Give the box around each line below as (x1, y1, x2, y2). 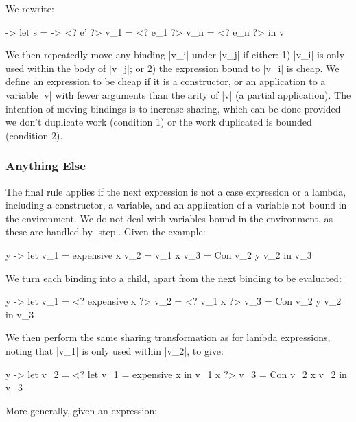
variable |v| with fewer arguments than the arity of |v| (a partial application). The (5, 87, 351, 102)
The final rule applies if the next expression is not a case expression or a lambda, (5, 184, 346, 198)
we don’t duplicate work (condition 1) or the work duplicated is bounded (5, 115, 312, 129)
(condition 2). (5, 128, 63, 142)
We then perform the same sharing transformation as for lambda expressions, (5, 330, 331, 344)
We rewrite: (5, 1, 54, 15)
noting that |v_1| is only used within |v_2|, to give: (5, 343, 224, 357)
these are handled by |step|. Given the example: (5, 224, 206, 239)
